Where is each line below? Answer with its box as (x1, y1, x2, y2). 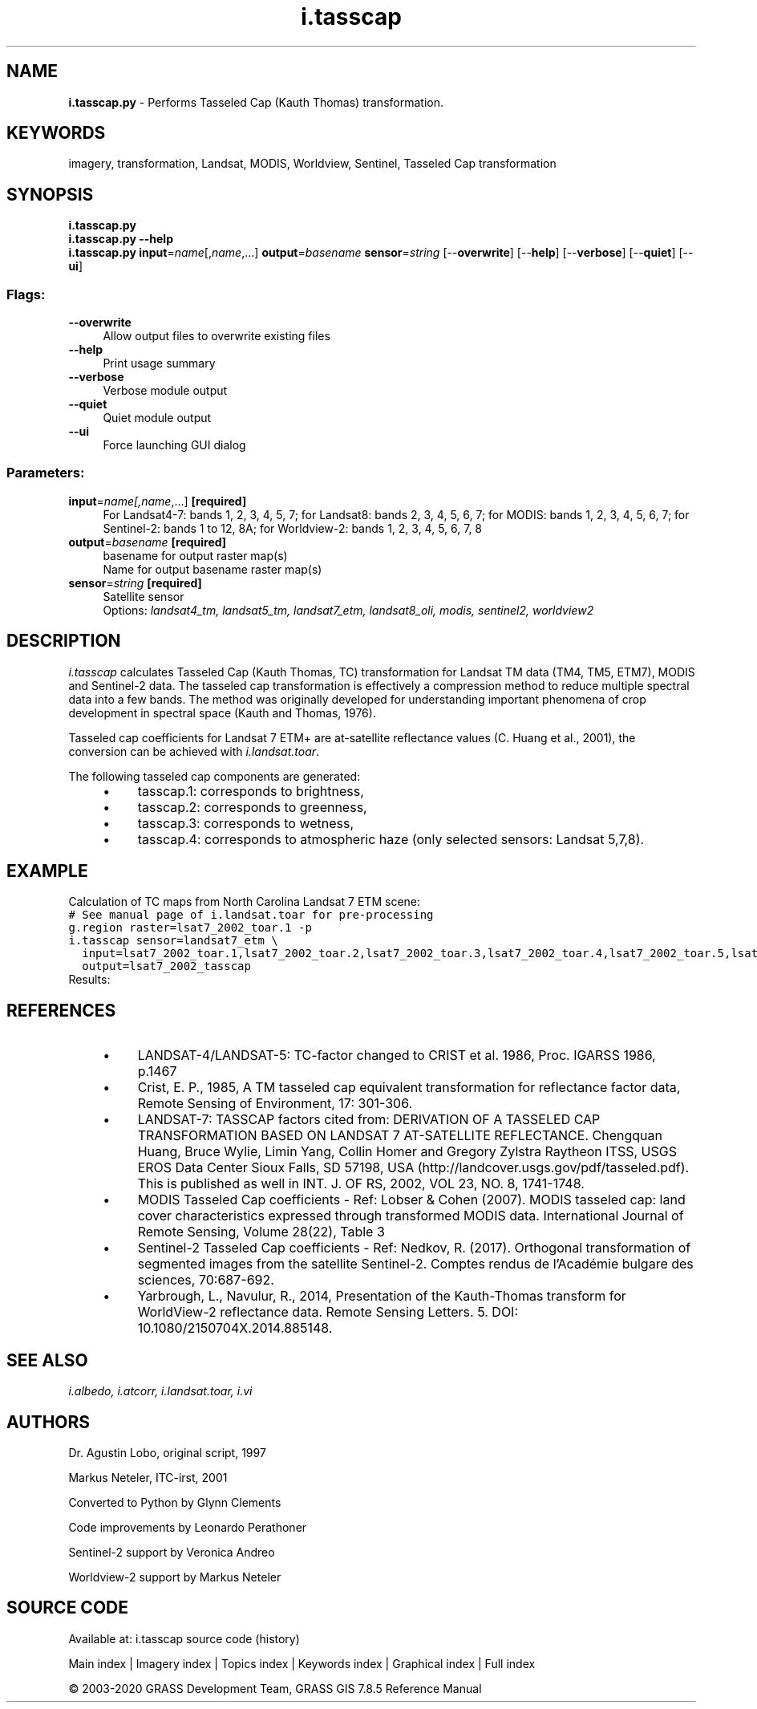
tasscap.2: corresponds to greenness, (137, 798, 367, 815)
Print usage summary (103, 356, 216, 371)
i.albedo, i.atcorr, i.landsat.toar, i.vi (68, 1384, 253, 1398)
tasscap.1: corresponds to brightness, (137, 782, 364, 799)
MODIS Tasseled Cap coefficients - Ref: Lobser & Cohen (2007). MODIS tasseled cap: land (137, 1191, 686, 1208)
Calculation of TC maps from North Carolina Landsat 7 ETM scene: (68, 895, 421, 909)
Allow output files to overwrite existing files (103, 329, 330, 343)
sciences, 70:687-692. (137, 1272, 274, 1289)
